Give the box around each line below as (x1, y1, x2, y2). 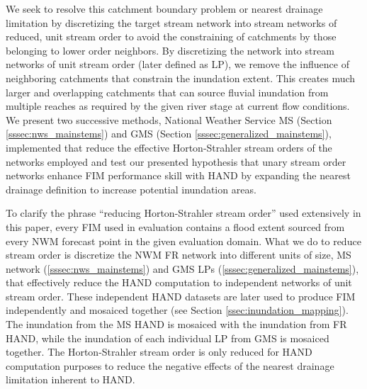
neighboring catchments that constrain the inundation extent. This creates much (6, 70, 356, 85)
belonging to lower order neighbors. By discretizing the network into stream (6, 43, 334, 57)
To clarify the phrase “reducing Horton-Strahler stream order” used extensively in (6, 205, 361, 220)
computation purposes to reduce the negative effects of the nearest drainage (6, 358, 334, 373)
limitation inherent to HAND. (6, 372, 135, 387)
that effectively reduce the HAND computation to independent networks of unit (6, 275, 352, 290)
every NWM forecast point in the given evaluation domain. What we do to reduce (6, 233, 361, 248)
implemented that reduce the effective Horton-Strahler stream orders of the (6, 140, 332, 154)
